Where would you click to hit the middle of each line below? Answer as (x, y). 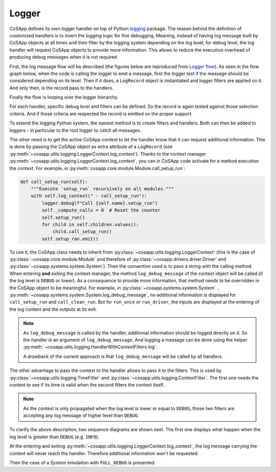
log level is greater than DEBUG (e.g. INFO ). (54, 437)
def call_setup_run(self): (54, 182)
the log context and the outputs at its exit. (53, 309)
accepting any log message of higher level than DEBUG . (81, 415)
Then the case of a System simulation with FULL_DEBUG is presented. (83, 463)
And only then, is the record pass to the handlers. (61, 88)
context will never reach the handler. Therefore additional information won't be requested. (104, 453)
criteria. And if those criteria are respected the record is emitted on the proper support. (101, 114)
